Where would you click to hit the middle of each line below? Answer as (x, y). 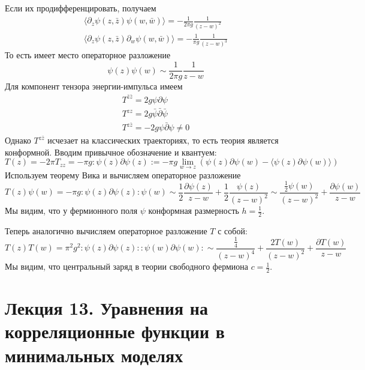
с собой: (233, 230)
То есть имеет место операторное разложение (88, 55)
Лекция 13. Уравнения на (107, 308)
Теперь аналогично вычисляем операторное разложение (106, 230)
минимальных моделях (94, 355)
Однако (18, 140)
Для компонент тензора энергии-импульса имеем (94, 86)
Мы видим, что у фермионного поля (71, 210)
